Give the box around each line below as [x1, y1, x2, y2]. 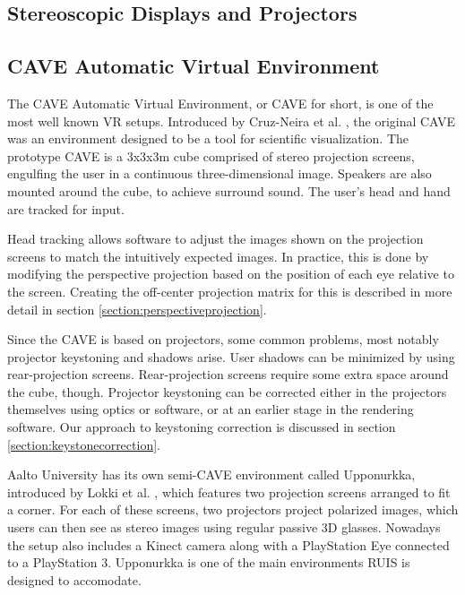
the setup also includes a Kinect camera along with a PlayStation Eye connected [7, 535, 450, 554]
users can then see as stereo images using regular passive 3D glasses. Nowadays [7, 518, 441, 537]
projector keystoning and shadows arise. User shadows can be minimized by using [7, 347, 455, 366]
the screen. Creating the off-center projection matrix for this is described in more [7, 281, 452, 300]
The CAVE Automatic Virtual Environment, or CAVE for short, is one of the [7, 93, 434, 112]
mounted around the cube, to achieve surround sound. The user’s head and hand [7, 181, 451, 200]
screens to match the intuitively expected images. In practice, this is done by [7, 246, 429, 265]
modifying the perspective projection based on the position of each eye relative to [7, 264, 454, 283]
